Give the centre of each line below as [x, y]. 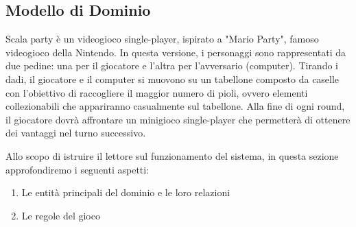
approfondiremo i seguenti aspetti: [78, 169]
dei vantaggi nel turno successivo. [76, 133]
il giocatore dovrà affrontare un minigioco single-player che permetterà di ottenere [178, 119]
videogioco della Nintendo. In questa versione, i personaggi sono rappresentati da [176, 52]
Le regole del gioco [61, 215]
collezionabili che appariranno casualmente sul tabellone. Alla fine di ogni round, [175, 106]
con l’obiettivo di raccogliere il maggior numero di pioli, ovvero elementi [157, 92]
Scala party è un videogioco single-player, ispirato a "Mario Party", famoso [162, 39]
